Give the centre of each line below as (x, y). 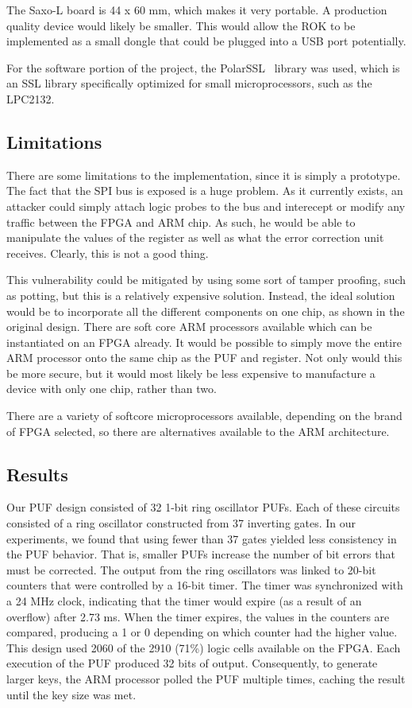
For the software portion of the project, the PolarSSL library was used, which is (203, 67)
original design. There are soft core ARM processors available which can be (189, 327)
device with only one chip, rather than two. (112, 389)
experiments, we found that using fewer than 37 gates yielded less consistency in (202, 538)
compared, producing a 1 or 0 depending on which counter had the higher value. (202, 632)
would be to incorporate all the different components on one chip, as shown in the (206, 311)
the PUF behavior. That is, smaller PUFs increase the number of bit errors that (201, 554)
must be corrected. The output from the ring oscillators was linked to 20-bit (191, 569)
